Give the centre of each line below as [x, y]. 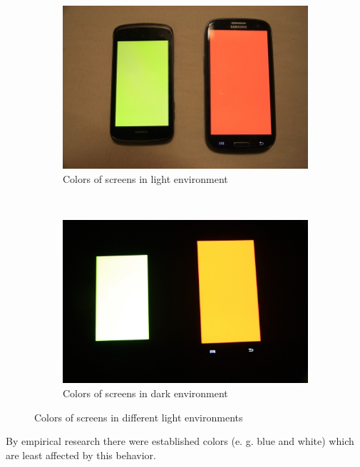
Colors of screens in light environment [145, 179]
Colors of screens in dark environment [145, 393]
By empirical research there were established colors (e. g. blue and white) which [180, 441]
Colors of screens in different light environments [139, 417]
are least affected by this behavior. [81, 455]
